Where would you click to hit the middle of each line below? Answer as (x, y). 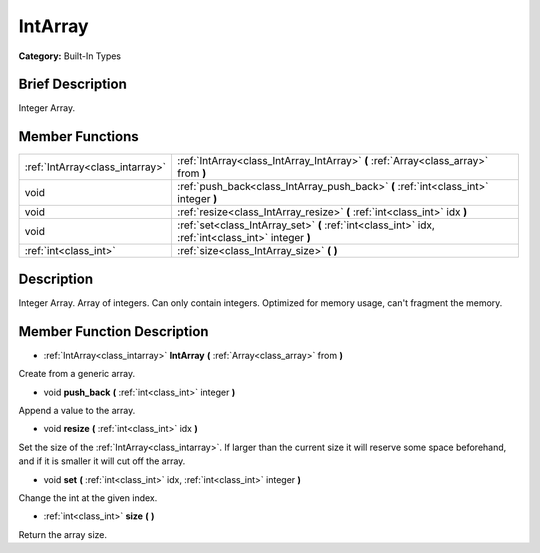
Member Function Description (113, 331)
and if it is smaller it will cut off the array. (102, 461)
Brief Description (72, 84)
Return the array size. (63, 534)
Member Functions (78, 136)
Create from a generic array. (77, 374)
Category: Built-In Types (70, 56)
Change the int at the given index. (88, 497)
